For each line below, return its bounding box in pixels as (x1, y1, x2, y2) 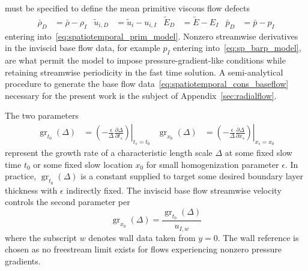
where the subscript (5, 231, 77, 243)
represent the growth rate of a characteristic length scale (5, 146, 213, 159)
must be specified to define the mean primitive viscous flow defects (5, 2, 250, 14)
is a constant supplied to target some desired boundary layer (80, 170, 304, 182)
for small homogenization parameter (146, 158, 279, 170)
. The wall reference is (217, 231, 299, 243)
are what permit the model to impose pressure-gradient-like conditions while (5, 54, 286, 67)
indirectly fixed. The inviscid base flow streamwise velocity (66, 183, 282, 196)
